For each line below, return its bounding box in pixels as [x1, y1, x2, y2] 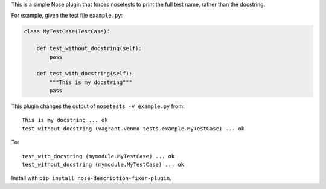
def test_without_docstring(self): [36, 45, 142, 52]
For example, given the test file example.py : [11, 12, 123, 19]
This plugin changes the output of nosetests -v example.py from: [11, 103, 185, 110]
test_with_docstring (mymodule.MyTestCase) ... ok [22, 153, 175, 159]
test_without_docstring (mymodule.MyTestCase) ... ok [22, 161, 184, 168]
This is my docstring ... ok [22, 117, 108, 124]
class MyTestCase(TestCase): [24, 28, 110, 35]
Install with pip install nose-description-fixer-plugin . [11, 175, 171, 182]
